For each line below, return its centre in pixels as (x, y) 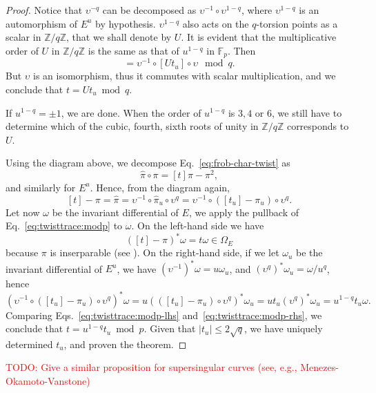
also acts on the (216, 23)
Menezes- (319, 367)
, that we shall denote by (119, 37)
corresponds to (318, 126)
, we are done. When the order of (131, 112)
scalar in (23, 37)
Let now (23, 212)
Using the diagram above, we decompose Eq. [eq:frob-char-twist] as (148, 163)
